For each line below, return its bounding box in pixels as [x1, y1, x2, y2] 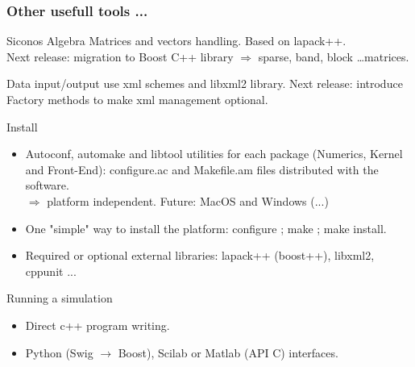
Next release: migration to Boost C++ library [6, 48, 234, 65]
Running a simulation [6, 290, 113, 307]
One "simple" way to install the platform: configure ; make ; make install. [25, 219, 387, 236]
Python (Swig [25, 344, 93, 361]
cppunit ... [25, 262, 77, 279]
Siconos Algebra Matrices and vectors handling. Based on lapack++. [6, 32, 347, 49]
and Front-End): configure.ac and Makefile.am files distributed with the [25, 161, 379, 177]
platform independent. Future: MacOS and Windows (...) [47, 192, 329, 209]
